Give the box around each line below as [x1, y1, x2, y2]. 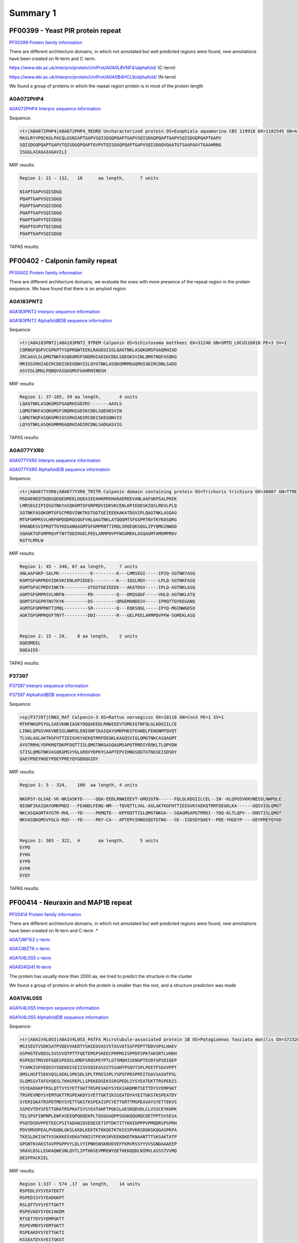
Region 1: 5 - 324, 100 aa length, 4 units [19, 782, 138, 788]
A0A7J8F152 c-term [9, 937, 50, 943]
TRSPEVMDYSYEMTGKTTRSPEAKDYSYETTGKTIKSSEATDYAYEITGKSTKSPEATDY [19, 1092, 177, 1098]
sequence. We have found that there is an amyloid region [9, 286, 126, 292]
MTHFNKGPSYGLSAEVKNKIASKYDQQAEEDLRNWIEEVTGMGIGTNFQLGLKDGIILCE [19, 721, 177, 727]
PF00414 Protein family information [9, 911, 81, 917]
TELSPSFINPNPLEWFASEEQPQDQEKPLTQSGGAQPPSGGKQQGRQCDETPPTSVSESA [19, 1113, 177, 1119]
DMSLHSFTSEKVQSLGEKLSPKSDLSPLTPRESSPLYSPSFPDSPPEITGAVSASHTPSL [19, 1071, 177, 1077]
